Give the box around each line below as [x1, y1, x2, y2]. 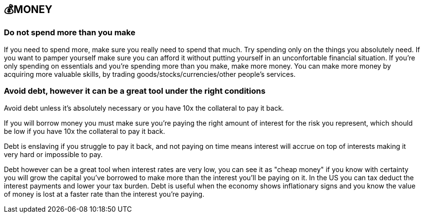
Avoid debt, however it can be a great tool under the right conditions [4, 86, 266, 96]
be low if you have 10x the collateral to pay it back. [4, 127, 165, 135]
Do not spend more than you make [4, 28, 135, 38]
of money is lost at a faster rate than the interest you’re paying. [4, 189, 205, 198]
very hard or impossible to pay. [4, 150, 103, 159]
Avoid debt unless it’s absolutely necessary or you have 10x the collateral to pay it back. [4, 103, 284, 112]
